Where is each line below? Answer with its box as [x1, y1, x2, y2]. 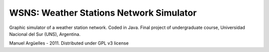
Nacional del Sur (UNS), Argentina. [9, 31, 81, 37]
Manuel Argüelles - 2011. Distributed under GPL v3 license [9, 40, 129, 46]
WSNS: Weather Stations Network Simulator [9, 7, 197, 18]
